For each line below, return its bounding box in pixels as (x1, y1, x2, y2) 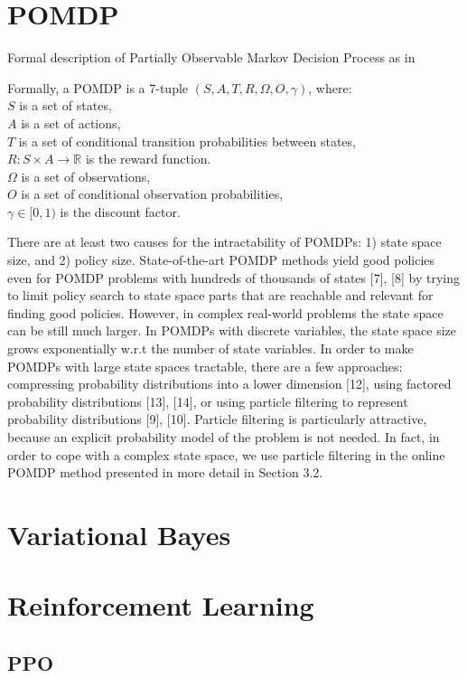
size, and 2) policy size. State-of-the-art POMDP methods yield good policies (7, 250, 435, 269)
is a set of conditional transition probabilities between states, (18, 131, 356, 150)
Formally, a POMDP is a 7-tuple (7, 78, 189, 97)
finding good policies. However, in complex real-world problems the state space (7, 303, 444, 322)
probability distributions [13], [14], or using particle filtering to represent (7, 391, 408, 410)
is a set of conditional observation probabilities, (21, 184, 284, 203)
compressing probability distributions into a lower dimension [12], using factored (7, 374, 452, 393)
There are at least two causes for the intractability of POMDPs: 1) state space (7, 232, 442, 251)
